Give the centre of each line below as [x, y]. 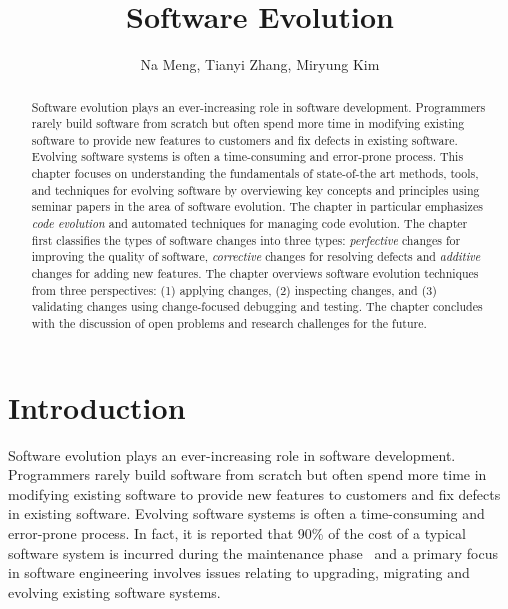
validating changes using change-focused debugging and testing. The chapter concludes [257, 306]
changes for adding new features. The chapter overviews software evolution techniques [255, 273]
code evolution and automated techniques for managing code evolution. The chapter [249, 223]
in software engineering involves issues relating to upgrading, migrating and [239, 572]
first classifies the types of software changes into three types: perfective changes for [246, 239]
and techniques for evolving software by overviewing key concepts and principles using [255, 189]
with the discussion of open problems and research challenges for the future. [229, 323]
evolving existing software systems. [114, 591]
